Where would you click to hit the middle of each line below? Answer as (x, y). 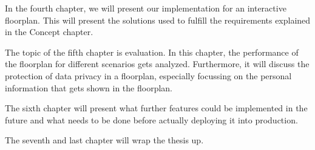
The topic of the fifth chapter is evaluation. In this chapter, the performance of (152, 52)
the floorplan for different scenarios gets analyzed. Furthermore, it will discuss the (157, 64)
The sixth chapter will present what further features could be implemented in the (156, 108)
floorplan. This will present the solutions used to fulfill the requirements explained (158, 20)
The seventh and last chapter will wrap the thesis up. (104, 140)
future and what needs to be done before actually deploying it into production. (151, 119)
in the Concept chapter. (49, 32)
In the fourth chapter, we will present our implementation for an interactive (146, 8)
